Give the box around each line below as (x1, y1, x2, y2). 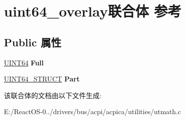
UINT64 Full (4, 57, 44, 67)
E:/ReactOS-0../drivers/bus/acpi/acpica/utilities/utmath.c (4, 106, 181, 117)
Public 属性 (4, 34, 62, 49)
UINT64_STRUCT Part (4, 74, 80, 84)
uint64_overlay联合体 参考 (4, 1, 182, 21)
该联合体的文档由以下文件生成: (4, 90, 102, 100)
